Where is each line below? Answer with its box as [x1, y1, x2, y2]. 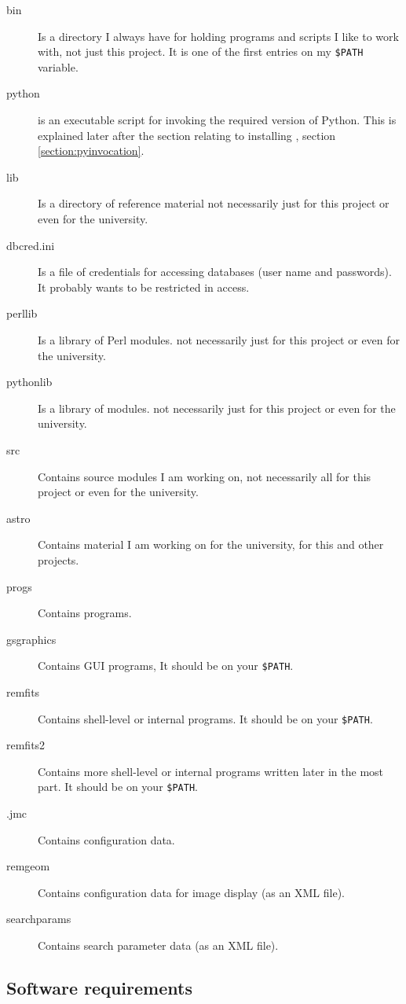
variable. [38, 58, 79, 75]
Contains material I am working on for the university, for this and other [38, 536, 384, 553]
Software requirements [6, 975, 192, 999]
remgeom [6, 858, 50, 874]
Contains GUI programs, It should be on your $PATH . [38, 657, 294, 674]
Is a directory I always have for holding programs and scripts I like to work [38, 28, 399, 44]
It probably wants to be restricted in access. [38, 278, 250, 295]
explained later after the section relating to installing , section [38, 127, 336, 143]
